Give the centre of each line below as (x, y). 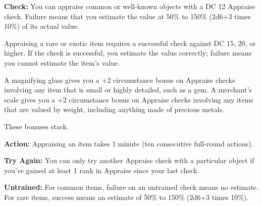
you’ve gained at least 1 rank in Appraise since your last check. (102, 170)
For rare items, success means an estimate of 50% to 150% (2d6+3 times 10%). (126, 197)
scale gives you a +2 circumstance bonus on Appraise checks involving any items (129, 99)
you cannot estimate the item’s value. (62, 62)
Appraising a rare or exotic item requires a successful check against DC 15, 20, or (130, 43)
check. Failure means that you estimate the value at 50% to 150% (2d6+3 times (127, 16)
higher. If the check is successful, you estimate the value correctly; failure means (128, 53)
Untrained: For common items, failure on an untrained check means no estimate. (131, 187)
